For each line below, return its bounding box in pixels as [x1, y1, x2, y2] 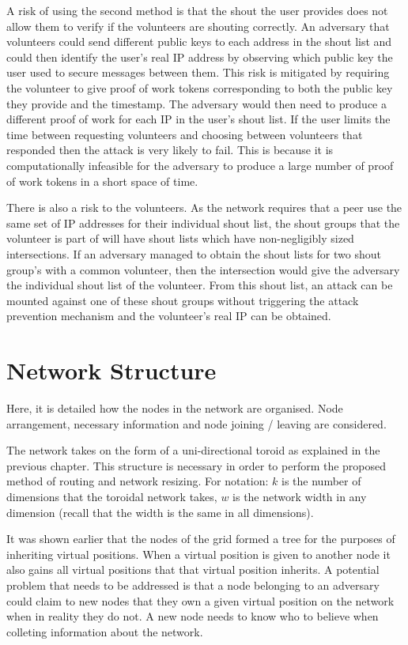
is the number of [281, 473, 361, 489]
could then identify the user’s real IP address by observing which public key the [6, 48, 393, 65]
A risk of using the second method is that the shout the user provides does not [6, 2, 388, 18]
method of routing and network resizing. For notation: [6, 473, 269, 489]
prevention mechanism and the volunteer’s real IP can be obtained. [6, 307, 331, 324]
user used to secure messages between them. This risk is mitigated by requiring [6, 64, 390, 81]
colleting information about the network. [6, 623, 203, 639]
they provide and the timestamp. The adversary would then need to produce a [6, 95, 387, 111]
